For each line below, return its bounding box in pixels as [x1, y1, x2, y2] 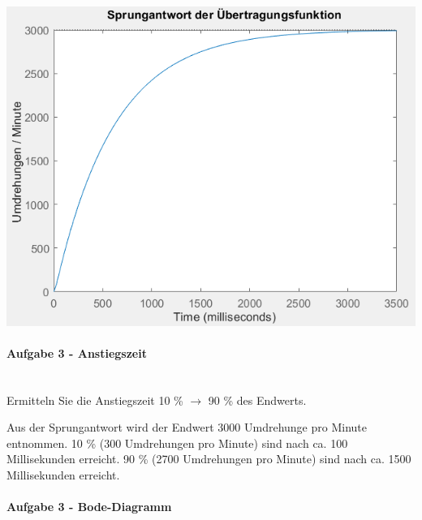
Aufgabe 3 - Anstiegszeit [6, 344, 147, 361]
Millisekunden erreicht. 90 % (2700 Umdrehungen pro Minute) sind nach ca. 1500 [6, 450, 411, 467]
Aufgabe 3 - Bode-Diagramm [6, 498, 172, 515]
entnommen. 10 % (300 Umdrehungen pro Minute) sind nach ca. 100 [6, 434, 348, 451]
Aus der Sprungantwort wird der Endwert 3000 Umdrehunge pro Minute [6, 419, 367, 436]
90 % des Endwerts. [208, 391, 307, 408]
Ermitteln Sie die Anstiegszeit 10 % [6, 391, 183, 408]
